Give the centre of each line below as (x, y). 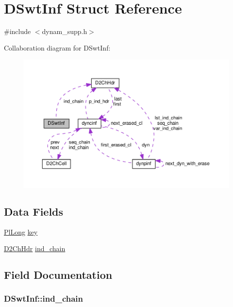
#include (17, 31)
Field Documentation (58, 274)
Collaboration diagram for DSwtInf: (57, 47)
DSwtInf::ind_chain (44, 298)
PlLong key (21, 231)
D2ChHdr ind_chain (35, 248)
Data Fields (34, 212)
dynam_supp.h (65, 31)
